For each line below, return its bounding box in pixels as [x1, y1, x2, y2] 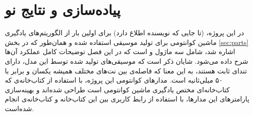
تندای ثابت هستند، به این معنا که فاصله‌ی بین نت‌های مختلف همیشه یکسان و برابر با [5, 65, 247, 75]
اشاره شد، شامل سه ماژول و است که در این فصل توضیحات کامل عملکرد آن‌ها [5, 46, 236, 57]
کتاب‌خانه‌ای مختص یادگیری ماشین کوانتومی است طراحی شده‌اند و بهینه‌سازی [5, 84, 230, 94]
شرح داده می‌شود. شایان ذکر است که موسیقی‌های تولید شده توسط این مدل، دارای [5, 56, 248, 66]
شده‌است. [5, 103, 34, 113]
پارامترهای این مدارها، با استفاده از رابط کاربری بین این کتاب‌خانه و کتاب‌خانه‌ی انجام [5, 94, 250, 104]
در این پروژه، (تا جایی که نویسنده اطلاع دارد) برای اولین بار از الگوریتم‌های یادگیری [5, 28, 244, 38]
